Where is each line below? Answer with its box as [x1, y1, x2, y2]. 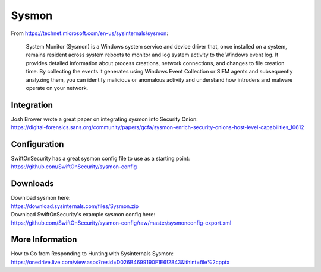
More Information [11, 235, 77, 245]
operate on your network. [26, 84, 89, 91]
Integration [11, 100, 53, 110]
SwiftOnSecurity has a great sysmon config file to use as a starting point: [11, 155, 190, 162]
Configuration [11, 139, 64, 149]
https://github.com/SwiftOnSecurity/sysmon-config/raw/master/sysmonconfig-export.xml [11, 219, 232, 226]
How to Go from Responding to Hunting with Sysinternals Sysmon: [11, 250, 174, 257]
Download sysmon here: [11, 194, 71, 201]
